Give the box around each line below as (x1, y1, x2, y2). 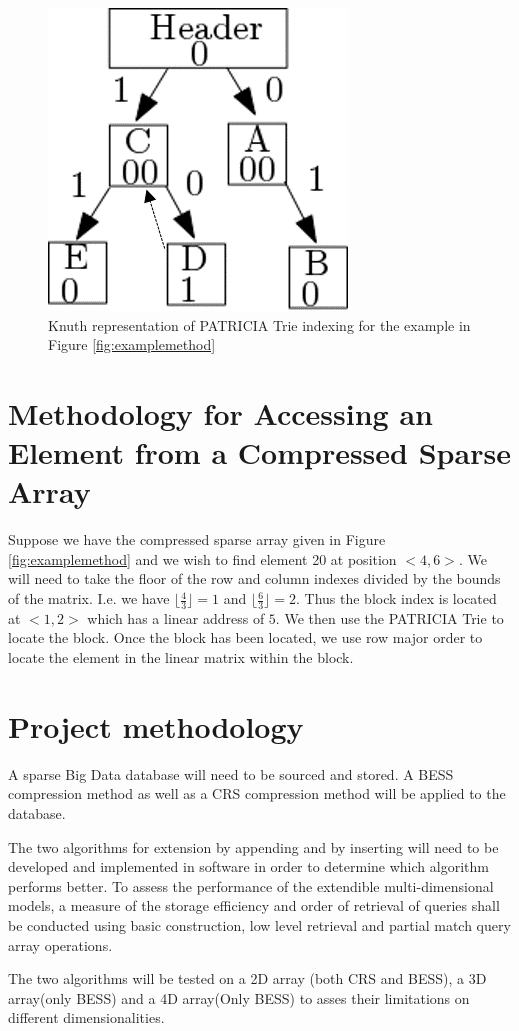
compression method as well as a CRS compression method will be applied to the (8, 783, 506, 804)
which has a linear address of (87, 607, 265, 628)
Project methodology (8, 705, 304, 746)
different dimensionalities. (8, 1007, 165, 1028)
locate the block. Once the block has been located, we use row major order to (8, 627, 483, 648)
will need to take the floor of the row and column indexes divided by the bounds (8, 568, 501, 589)
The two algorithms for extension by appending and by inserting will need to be (8, 836, 499, 857)
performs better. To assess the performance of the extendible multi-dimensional (8, 875, 494, 896)
